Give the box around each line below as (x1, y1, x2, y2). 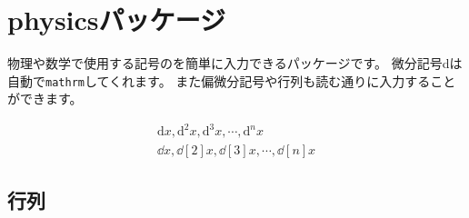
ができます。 (7, 89, 83, 108)
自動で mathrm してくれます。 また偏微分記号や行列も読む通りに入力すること (7, 71, 456, 90)
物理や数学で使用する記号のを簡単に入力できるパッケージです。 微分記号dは (7, 54, 463, 73)
